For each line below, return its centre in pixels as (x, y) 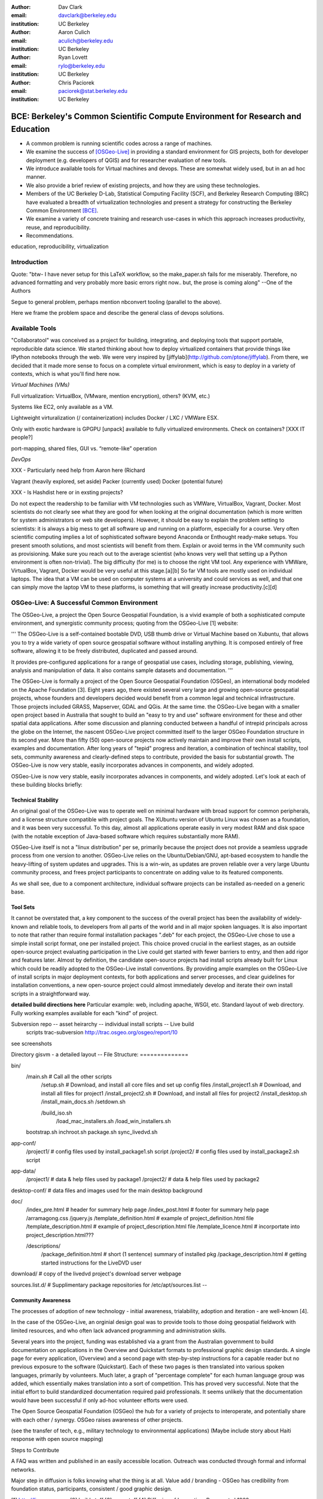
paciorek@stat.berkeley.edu (93, 91)
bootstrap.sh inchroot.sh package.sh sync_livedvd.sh (92, 1132)
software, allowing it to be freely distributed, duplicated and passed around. (104, 651)
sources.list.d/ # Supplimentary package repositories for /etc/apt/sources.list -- (109, 1285)
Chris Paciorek (77, 82)
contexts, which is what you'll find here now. (66, 374)
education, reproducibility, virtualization (60, 246)
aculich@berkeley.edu (86, 40)
